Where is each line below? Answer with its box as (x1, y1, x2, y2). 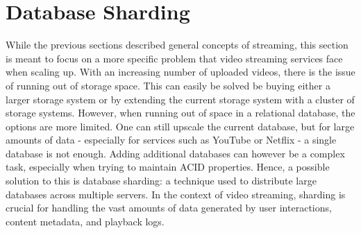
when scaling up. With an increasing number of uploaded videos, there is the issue (6, 64, 355, 79)
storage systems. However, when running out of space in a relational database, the (6, 105, 355, 120)
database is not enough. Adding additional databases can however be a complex (6, 146, 345, 160)
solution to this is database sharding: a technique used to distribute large (6, 173, 317, 188)
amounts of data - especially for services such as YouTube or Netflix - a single (6, 132, 337, 147)
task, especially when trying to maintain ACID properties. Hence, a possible (6, 159, 330, 174)
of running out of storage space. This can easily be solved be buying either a (6, 78, 330, 92)
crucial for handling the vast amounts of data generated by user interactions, (6, 200, 332, 215)
